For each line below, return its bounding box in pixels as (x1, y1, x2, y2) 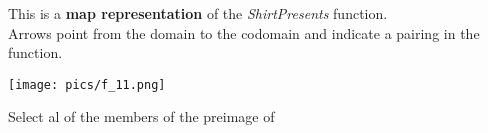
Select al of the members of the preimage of (8, 106, 275, 127)
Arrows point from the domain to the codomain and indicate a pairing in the (8, 22, 480, 43)
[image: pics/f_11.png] (8, 77, 166, 92)
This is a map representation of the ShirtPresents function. (8, 3, 388, 23)
